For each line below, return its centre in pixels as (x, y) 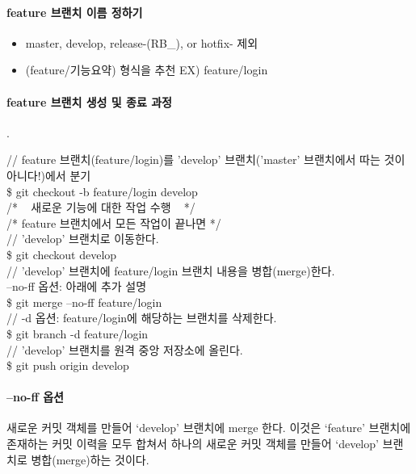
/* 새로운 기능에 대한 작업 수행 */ (101, 207)
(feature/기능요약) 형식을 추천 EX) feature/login (147, 70)
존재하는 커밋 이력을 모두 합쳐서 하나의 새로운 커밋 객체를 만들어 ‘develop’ (193, 444)
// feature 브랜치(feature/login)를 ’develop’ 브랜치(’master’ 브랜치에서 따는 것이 (206, 159)
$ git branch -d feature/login (78, 333)
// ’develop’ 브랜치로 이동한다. (83, 239)
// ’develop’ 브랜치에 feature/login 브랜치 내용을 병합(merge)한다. (171, 270)
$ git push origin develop (68, 365)
